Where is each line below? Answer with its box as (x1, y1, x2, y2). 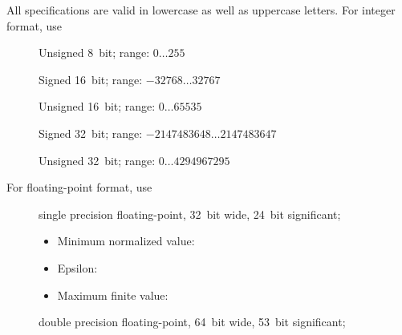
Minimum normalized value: (57, 232, 195, 249)
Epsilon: (57, 259, 98, 276)
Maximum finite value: (57, 286, 169, 303)
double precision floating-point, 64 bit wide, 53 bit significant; (39, 313, 346, 330)
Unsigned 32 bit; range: (39, 151, 156, 168)
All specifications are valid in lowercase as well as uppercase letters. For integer (6, 2, 396, 18)
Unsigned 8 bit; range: (39, 44, 150, 61)
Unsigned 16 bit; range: (39, 98, 156, 115)
